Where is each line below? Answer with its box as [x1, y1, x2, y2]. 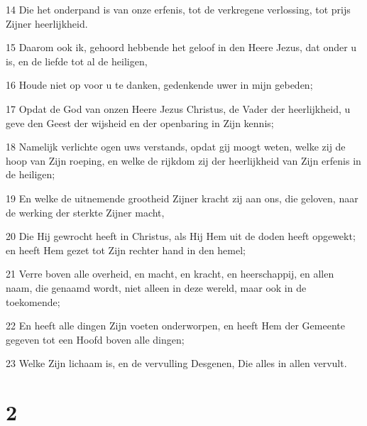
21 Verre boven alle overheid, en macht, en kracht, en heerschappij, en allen [6, 266, 334, 281]
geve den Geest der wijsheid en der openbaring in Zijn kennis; [6, 115, 274, 130]
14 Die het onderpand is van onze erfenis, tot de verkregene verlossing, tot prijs [6, 2, 351, 16]
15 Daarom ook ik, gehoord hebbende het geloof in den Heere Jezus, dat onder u [6, 40, 357, 55]
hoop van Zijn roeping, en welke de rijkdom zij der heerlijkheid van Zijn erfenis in [6, 153, 361, 168]
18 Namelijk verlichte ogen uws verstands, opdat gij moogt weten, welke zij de [6, 139, 346, 154]
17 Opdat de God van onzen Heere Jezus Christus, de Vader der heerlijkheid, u [6, 101, 351, 116]
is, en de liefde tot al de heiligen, [6, 53, 148, 68]
